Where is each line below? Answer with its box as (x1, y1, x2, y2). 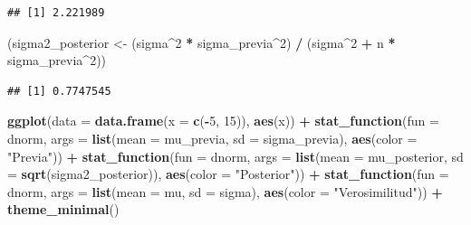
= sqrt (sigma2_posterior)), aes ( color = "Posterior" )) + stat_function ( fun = (7, 164, 449, 183)
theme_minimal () (7, 200, 120, 219)
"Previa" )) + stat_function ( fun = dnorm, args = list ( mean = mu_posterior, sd (7, 146, 464, 165)
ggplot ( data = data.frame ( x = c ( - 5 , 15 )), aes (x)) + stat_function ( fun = (7, 111, 439, 130)
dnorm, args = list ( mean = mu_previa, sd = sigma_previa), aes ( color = (7, 128, 418, 147)
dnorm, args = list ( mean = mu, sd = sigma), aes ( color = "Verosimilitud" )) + (7, 182, 443, 201)
